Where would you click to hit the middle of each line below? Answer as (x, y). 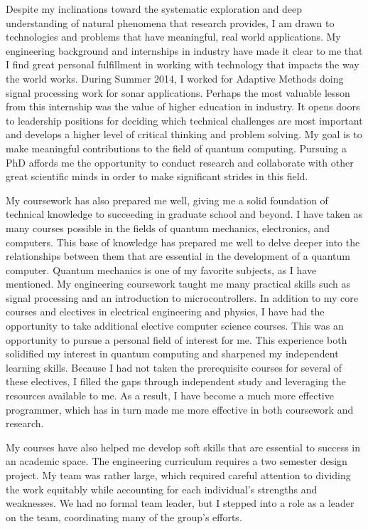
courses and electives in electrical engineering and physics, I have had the (165, 311)
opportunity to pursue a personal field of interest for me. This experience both (177, 339)
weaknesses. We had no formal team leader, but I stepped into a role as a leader (180, 503)
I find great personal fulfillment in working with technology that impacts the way (183, 64)
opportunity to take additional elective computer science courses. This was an (175, 326)
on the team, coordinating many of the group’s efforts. (124, 517)
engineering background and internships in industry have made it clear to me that (184, 50)
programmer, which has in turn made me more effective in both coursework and (180, 409)
